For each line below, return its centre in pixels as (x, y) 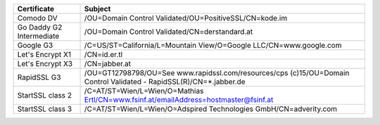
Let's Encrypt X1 (44, 54)
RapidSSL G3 (39, 77)
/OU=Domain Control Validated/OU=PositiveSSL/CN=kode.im (186, 18)
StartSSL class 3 (45, 109)
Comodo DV (37, 18)
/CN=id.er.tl (103, 54)
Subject (97, 9)
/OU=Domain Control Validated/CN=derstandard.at (169, 32)
